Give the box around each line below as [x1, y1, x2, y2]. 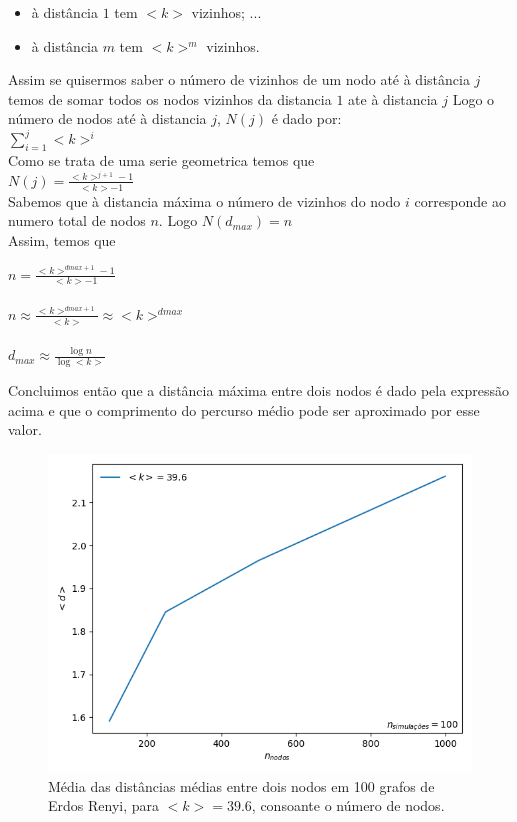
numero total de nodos [8, 210, 146, 231]
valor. [8, 419, 42, 440]
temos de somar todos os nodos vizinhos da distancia [8, 88, 332, 109]
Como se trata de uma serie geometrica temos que [8, 150, 315, 171]
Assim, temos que [8, 229, 116, 250]
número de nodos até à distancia [8, 108, 207, 129]
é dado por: [271, 108, 342, 129]
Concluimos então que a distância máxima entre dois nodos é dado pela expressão [8, 380, 510, 401]
